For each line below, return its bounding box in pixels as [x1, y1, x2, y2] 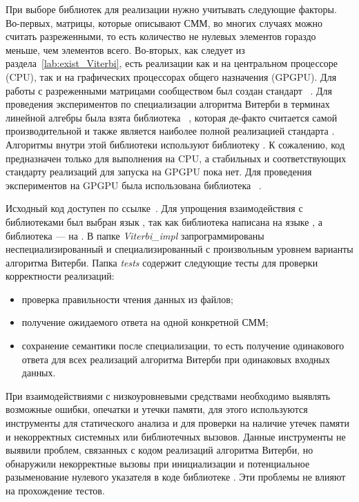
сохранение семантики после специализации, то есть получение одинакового [21, 338, 345, 353]
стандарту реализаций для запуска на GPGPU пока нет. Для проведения [6, 164, 312, 179]
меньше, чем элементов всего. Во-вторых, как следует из [6, 42, 245, 57]
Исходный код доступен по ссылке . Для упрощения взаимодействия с [6, 201, 303, 215]
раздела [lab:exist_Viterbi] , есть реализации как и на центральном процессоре [6, 56, 338, 70]
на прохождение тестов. [6, 483, 105, 497]
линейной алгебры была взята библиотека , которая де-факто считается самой [6, 110, 338, 124]
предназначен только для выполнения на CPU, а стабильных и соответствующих [6, 151, 347, 165]
